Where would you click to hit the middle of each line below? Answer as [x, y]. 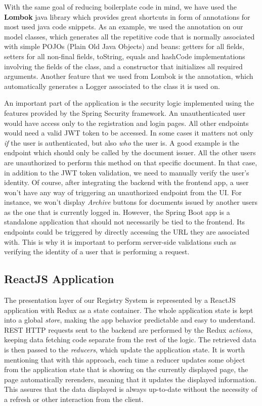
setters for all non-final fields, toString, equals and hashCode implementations [125, 56]
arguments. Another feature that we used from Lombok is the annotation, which [129, 76]
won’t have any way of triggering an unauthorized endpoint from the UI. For [123, 192]
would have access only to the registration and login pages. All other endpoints [126, 123]
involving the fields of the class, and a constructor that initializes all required [123, 66]
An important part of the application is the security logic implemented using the [129, 103]
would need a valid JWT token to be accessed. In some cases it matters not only [129, 133]
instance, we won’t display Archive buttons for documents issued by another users [131, 202]
